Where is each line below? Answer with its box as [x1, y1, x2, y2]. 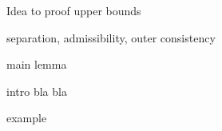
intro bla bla [6, 82, 67, 99]
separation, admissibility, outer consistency [6, 29, 216, 46]
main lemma [6, 56, 67, 73]
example [6, 109, 47, 126]
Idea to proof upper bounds [6, 2, 141, 18]
